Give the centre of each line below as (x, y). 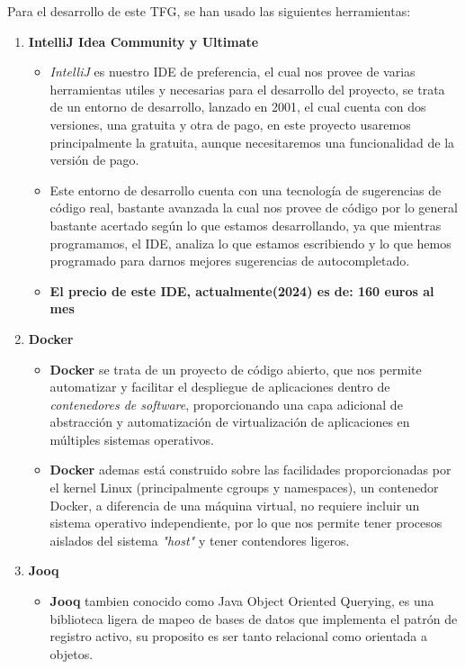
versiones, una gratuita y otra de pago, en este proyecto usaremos (230, 124)
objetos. (72, 653)
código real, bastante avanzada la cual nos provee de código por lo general (254, 208)
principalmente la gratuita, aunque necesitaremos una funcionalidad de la (252, 142)
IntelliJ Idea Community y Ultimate (143, 41)
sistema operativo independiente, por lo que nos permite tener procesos (246, 523)
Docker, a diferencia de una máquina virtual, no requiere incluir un (235, 505)
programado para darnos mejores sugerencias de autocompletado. (230, 261)
